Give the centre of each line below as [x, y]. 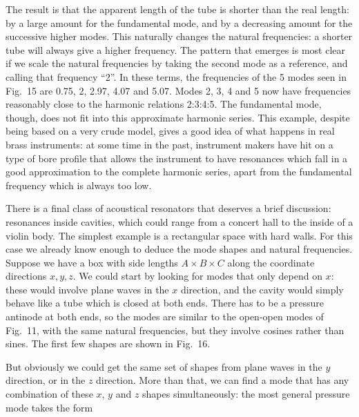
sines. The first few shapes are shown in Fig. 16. [108, 343]
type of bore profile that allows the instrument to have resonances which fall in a [177, 158]
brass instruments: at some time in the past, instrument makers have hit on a [169, 144]
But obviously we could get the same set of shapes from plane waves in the [164, 366]
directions [26, 276]
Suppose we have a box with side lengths [92, 262]
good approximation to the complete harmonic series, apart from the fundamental [179, 172]
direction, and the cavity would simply [262, 289]
